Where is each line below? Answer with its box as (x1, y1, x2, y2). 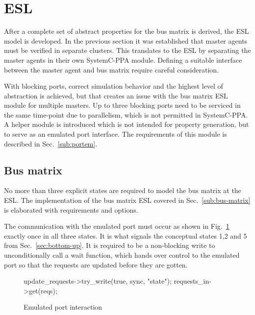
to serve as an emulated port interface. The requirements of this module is (4, 129, 227, 139)
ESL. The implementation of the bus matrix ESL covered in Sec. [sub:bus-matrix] (4, 195, 251, 205)
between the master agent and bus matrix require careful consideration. (4, 64, 219, 74)
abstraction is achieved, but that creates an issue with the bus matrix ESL (4, 90, 228, 100)
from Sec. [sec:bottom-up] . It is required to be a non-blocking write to (4, 240, 215, 250)
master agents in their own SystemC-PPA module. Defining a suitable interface (4, 54, 242, 65)
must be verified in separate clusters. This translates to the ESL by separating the (4, 45, 251, 55)
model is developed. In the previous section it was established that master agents (4, 35, 248, 46)
